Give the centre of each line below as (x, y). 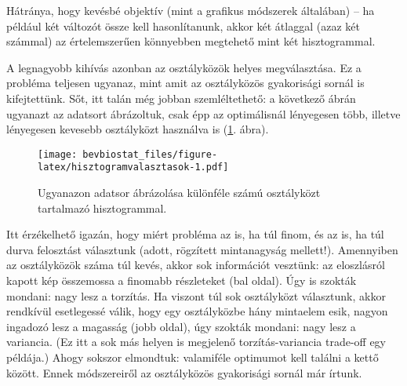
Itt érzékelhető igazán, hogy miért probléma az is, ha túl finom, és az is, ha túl (195, 234)
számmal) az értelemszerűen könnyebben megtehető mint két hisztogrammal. (191, 41)
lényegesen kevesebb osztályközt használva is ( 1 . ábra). (138, 129)
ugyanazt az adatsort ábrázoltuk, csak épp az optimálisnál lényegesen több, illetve (203, 113)
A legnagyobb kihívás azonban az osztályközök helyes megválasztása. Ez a (184, 67)
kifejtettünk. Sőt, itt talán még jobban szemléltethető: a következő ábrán (181, 98)
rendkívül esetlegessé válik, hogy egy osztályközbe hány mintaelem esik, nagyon (197, 311)
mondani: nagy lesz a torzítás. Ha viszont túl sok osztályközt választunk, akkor (196, 295)
